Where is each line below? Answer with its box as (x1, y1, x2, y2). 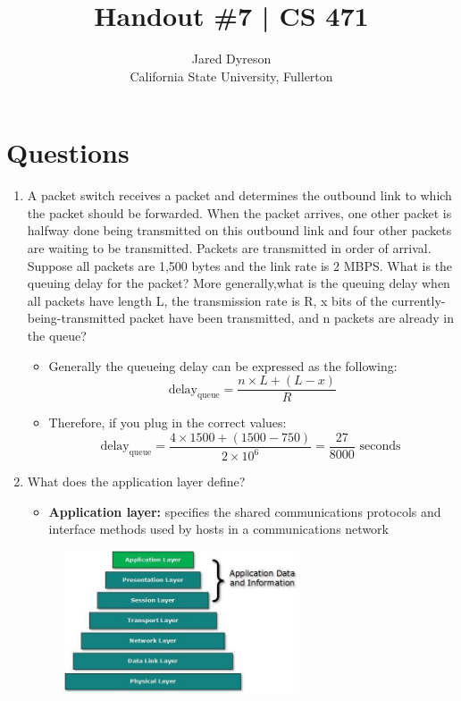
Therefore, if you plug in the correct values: (48, 413, 287, 432)
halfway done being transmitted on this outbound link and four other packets (27, 221, 452, 240)
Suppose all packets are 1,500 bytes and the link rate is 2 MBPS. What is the (27, 256, 453, 274)
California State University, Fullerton (130, 66, 333, 85)
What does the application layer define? (27, 472, 246, 491)
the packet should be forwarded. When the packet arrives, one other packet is (27, 203, 452, 222)
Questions (6, 134, 130, 171)
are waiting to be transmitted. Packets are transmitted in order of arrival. (27, 239, 432, 258)
